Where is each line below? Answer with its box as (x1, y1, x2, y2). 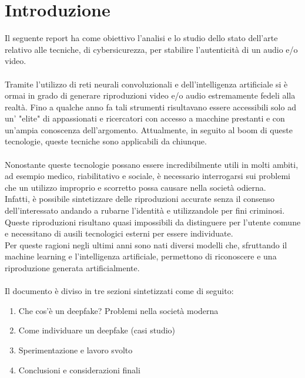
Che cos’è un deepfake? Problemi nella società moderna (18, 304, 219, 316)
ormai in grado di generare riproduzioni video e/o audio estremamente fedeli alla (5, 89, 296, 102)
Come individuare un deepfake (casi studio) (18, 324, 176, 336)
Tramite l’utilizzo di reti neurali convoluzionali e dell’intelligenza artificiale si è (5, 77, 288, 90)
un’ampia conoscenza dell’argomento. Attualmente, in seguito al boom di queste (5, 123, 293, 136)
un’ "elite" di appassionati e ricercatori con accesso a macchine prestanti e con (5, 112, 285, 124)
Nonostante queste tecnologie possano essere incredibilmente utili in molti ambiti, (5, 158, 299, 170)
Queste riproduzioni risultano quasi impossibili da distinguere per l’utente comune (5, 215, 301, 228)
